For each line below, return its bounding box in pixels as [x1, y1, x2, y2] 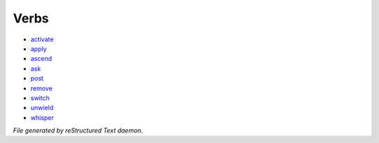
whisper [30, 113, 54, 122]
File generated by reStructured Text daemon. [13, 126, 143, 135]
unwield [30, 104, 54, 112]
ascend [30, 55, 53, 63]
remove [30, 84, 53, 93]
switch [30, 93, 50, 102]
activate [30, 35, 54, 43]
